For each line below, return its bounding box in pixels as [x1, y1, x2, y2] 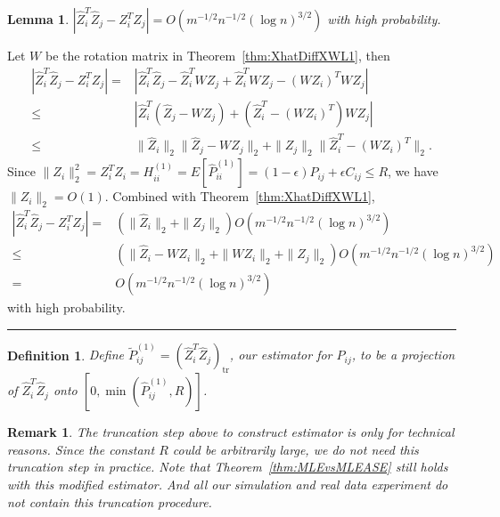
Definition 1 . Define [7, 345, 124, 364]
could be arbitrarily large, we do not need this [172, 440, 419, 458]
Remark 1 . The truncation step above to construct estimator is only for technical [7, 423, 455, 441]
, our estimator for [229, 345, 332, 364]
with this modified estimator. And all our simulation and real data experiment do [7, 474, 448, 493]
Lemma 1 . [7, 10, 70, 28]
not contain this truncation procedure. [7, 492, 212, 511]
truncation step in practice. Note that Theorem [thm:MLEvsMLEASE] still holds [7, 457, 448, 476]
